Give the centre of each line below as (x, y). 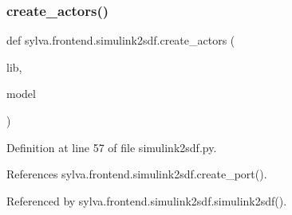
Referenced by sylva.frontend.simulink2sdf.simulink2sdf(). (147, 200)
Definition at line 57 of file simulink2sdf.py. (112, 147)
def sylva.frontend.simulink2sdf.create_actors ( (121, 40)
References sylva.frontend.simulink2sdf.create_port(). (137, 174)
